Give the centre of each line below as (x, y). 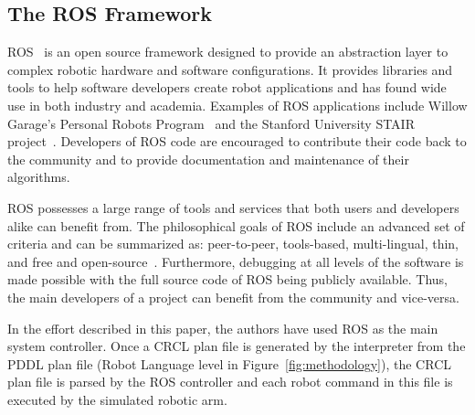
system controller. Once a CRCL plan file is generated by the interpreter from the (237, 346)
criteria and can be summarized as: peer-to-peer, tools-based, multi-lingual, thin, (233, 244)
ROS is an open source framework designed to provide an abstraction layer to (228, 52)
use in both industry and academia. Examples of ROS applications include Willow (237, 105)
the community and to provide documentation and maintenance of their (208, 159)
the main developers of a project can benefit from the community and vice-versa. (233, 297)
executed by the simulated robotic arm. (117, 399)
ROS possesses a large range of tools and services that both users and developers (233, 207)
